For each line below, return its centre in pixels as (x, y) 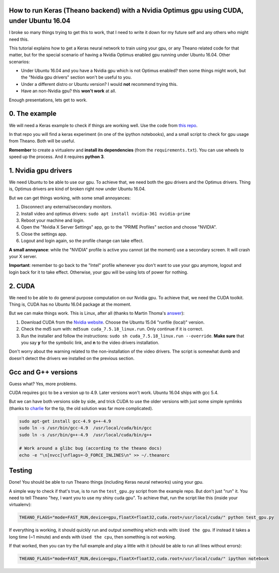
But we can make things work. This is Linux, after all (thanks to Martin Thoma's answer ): (97, 313)
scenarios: (19, 62)
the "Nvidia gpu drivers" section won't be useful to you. (76, 77)
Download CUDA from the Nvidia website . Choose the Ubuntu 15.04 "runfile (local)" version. (113, 322)
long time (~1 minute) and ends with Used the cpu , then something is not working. (92, 537)
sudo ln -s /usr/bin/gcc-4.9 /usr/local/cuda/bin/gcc (85, 428)
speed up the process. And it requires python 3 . (57, 157)
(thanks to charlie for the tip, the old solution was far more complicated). (81, 408)
